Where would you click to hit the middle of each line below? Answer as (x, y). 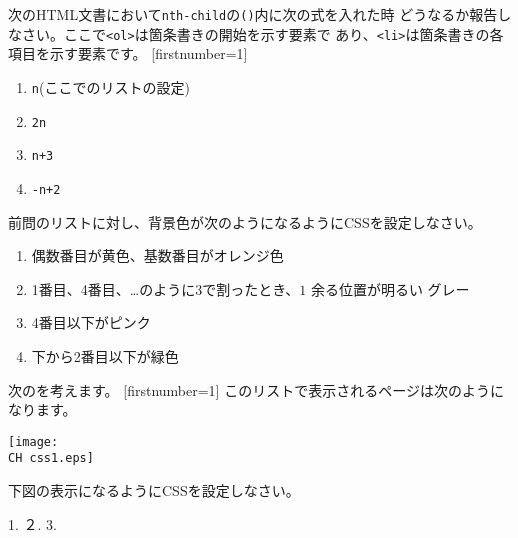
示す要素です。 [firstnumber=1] (148, 53)
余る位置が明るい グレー (390, 288)
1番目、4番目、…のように (113, 288)
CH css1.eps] (51, 458)
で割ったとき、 (251, 288)
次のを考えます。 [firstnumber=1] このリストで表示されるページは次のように (256, 389)
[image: (33, 441)
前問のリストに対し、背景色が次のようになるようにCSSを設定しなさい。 (245, 221)
